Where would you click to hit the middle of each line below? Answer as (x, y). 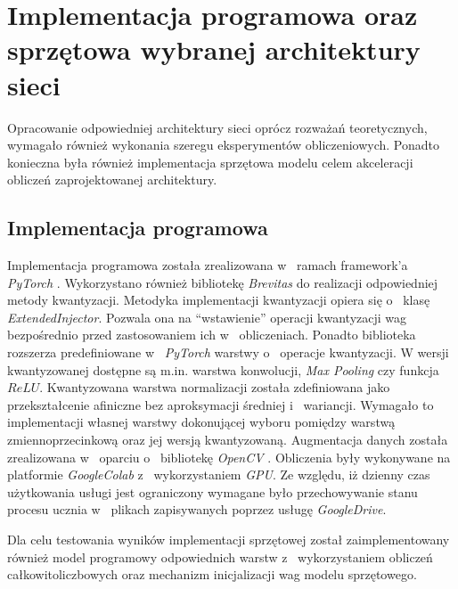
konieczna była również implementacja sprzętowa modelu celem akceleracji (210, 162)
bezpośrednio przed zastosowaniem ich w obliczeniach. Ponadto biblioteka (212, 335)
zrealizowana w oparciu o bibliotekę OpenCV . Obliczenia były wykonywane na (229, 457)
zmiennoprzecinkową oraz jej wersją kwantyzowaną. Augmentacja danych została (228, 440)
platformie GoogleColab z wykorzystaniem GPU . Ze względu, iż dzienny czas (219, 474)
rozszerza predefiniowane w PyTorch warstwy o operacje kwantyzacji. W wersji (228, 352)
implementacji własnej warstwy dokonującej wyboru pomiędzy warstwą (201, 422)
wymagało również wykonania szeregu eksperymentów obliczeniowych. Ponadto (224, 145)
